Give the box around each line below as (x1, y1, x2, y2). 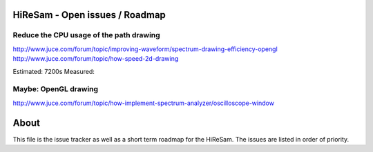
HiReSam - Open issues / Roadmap (12, 9, 166, 21)
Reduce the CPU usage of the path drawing (12, 30, 160, 40)
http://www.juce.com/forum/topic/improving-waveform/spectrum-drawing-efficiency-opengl (12, 45, 278, 53)
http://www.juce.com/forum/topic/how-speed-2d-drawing (12, 55, 179, 63)
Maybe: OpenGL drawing (12, 84, 99, 94)
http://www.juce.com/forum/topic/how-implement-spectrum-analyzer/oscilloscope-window (12, 99, 274, 107)
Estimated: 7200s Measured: (12, 67, 95, 75)
